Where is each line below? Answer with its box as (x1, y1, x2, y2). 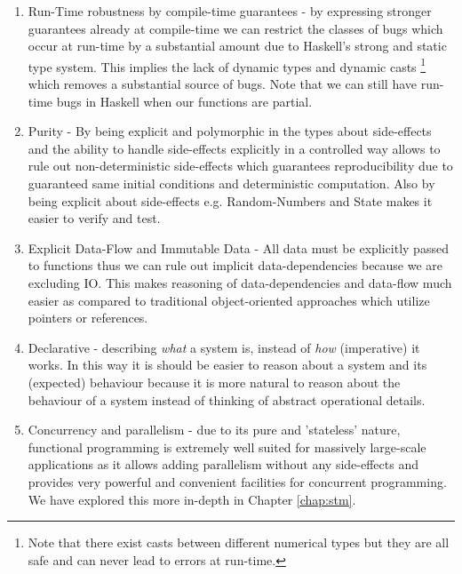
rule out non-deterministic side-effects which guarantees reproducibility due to (28, 156, 453, 175)
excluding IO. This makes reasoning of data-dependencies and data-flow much (28, 273, 452, 291)
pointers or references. (28, 308, 148, 327)
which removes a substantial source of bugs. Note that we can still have (28, 75, 418, 93)
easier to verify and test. (28, 209, 161, 227)
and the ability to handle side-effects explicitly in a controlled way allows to (28, 139, 441, 157)
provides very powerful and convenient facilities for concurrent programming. (28, 472, 447, 490)
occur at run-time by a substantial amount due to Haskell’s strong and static (28, 36, 447, 55)
